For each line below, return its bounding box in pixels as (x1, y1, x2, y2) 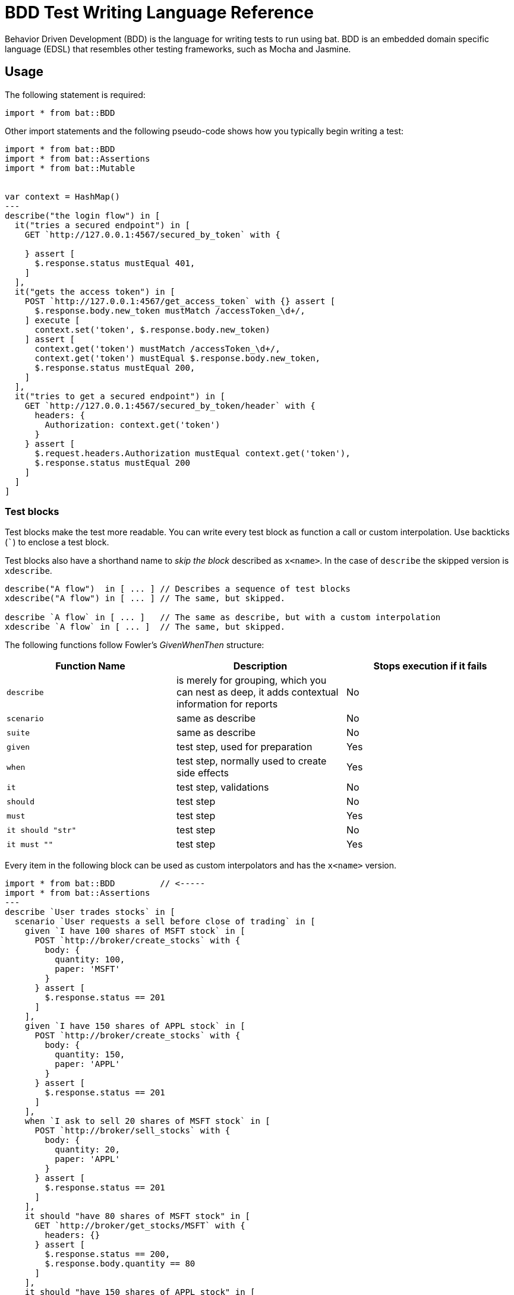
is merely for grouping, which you (176, 674, 327, 687)
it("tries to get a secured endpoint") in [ (14, 391, 225, 401)
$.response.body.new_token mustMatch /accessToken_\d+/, (34, 305, 305, 315)
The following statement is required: (5, 89, 146, 100)
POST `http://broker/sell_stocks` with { (34, 1126, 231, 1136)
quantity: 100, (55, 955, 125, 965)
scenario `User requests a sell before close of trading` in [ (14, 917, 316, 927)
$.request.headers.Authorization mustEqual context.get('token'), (34, 448, 351, 458)
